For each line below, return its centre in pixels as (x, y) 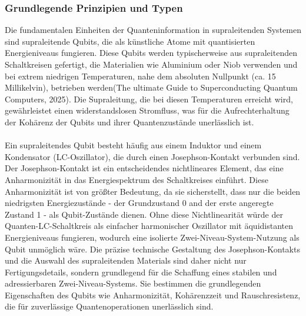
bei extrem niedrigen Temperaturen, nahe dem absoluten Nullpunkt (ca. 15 (140, 76)
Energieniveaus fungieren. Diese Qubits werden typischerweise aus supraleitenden (151, 53)
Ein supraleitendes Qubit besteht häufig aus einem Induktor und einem (133, 145)
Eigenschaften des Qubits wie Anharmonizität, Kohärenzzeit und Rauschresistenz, (153, 295)
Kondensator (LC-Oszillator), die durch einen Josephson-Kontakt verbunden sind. (152, 156)
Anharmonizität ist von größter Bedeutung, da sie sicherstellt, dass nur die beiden (153, 191)
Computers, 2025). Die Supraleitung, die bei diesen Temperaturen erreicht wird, (149, 99)
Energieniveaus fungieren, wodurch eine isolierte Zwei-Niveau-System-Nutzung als (152, 237)
